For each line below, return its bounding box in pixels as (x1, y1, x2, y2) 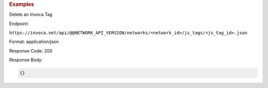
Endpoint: (9, 20, 29, 27)
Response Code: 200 (9, 47, 53, 54)
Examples (9, 1, 34, 7)
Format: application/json (9, 39, 59, 44)
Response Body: (9, 57, 43, 63)
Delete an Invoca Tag (9, 11, 53, 17)
